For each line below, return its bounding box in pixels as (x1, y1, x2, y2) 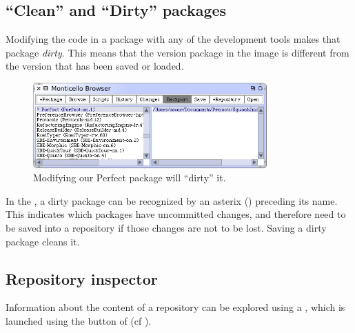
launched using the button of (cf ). (6, 314, 152, 328)
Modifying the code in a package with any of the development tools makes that (6, 32, 341, 46)
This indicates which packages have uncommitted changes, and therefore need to (6, 207, 346, 221)
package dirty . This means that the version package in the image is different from (6, 45, 349, 59)
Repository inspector (6, 268, 158, 289)
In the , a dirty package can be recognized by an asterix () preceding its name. (6, 193, 338, 208)
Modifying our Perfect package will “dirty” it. (33, 170, 226, 185)
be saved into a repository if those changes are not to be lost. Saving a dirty (6, 221, 327, 235)
